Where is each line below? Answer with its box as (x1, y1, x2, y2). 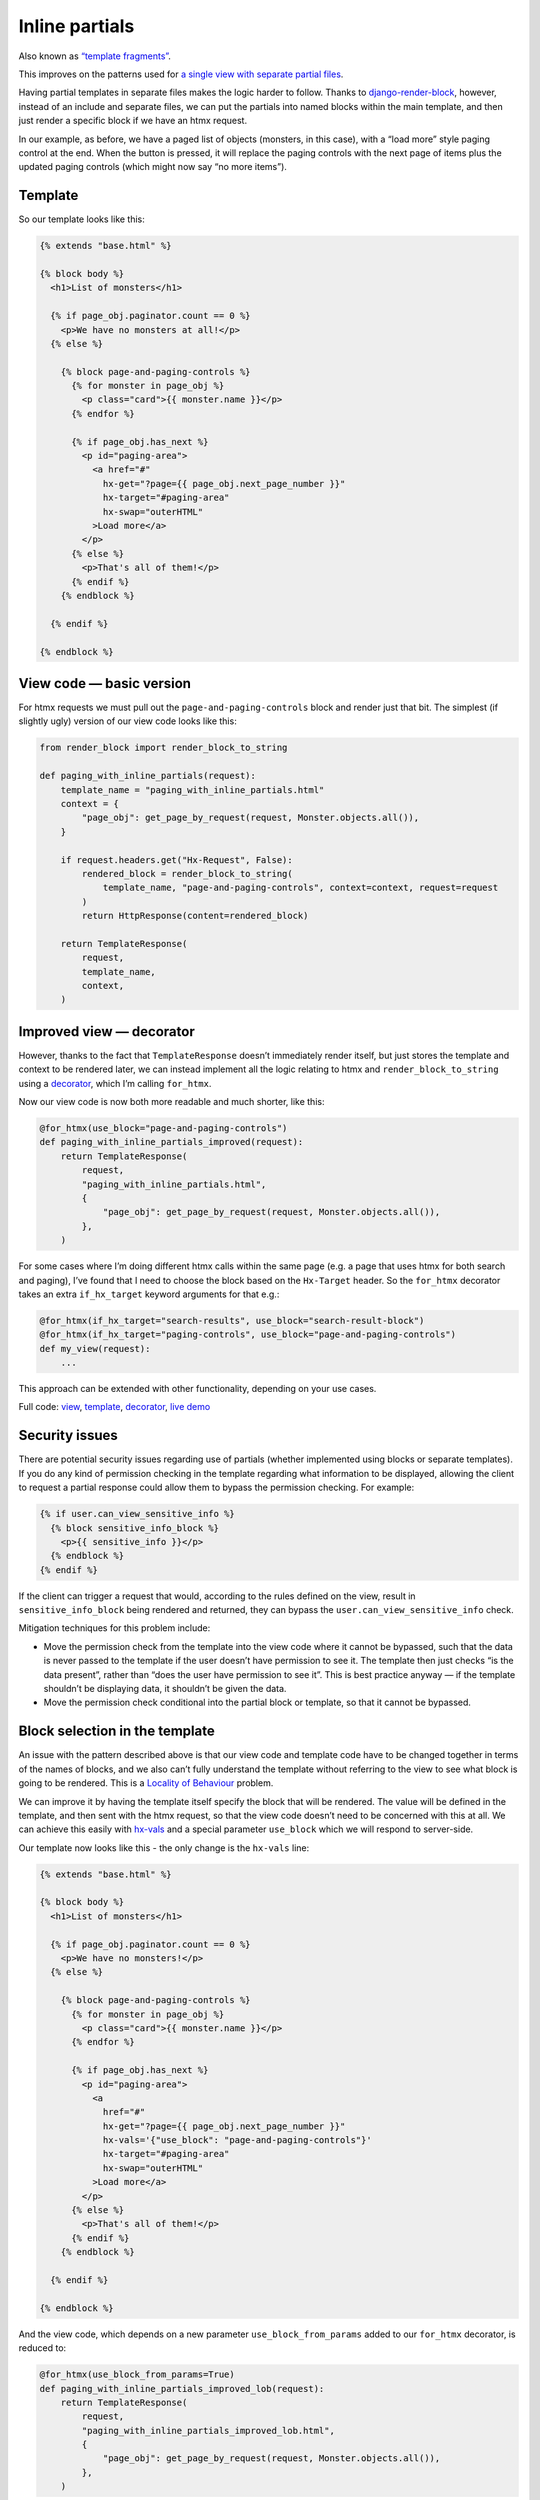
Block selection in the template (18, 1723, 215, 1740)
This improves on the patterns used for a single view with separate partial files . (18, 68, 344, 80)
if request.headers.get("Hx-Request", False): (60, 854, 294, 865)
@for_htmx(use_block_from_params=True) (39, 2369, 235, 2380)
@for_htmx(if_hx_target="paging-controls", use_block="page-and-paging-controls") (39, 1329, 457, 1340)
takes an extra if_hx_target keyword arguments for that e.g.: (18, 1288, 280, 1300)
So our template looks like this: (18, 213, 145, 225)
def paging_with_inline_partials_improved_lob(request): (39, 2383, 325, 2394)
